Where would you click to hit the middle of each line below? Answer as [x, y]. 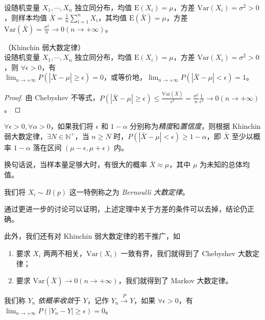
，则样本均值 [26, 17]
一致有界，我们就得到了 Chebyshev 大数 [186, 253]
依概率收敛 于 [59, 300]
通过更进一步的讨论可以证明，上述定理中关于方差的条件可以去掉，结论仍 [126, 209]
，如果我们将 [72, 126]
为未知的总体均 [225, 164]
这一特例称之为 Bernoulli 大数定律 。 [129, 191]
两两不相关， [65, 253]
